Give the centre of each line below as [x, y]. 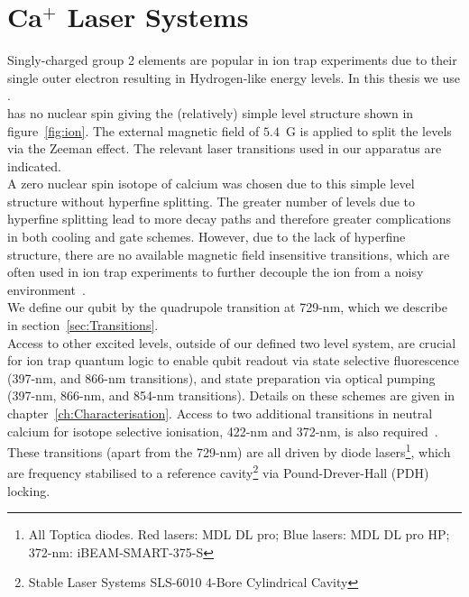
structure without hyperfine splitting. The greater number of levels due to [211, 201]
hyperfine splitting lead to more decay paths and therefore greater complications [230, 219]
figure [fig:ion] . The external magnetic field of [133, 130]
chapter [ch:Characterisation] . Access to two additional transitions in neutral [220, 413]
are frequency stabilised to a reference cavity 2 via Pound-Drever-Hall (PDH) [218, 472]
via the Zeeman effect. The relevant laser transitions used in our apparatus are [225, 148]
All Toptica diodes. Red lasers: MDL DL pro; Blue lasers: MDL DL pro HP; [239, 534]
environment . [46, 289]
